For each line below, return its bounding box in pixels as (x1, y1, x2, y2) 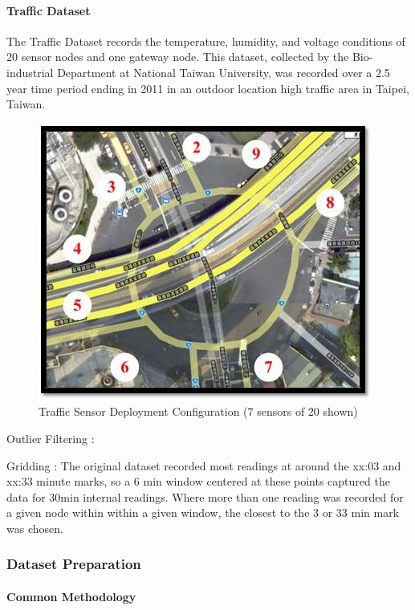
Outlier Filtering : (6, 429, 95, 446)
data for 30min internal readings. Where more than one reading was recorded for (6, 488, 404, 505)
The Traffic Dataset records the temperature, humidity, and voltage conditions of (6, 32, 405, 49)
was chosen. (6, 519, 63, 536)
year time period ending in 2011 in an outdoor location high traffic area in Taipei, (6, 79, 409, 96)
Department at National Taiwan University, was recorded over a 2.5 (57, 63, 390, 80)
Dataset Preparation (6, 554, 141, 574)
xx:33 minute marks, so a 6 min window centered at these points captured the (6, 473, 390, 490)
